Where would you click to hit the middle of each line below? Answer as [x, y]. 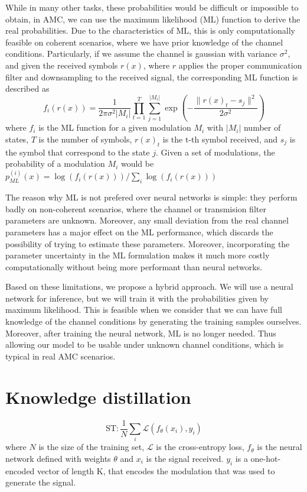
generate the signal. [41, 482]
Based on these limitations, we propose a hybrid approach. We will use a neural [149, 287]
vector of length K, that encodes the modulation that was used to [156, 470]
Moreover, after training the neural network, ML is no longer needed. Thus [141, 333]
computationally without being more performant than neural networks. [134, 266]
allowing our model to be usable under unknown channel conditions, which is [145, 344]
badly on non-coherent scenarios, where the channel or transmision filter [136, 208]
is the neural [280, 447]
